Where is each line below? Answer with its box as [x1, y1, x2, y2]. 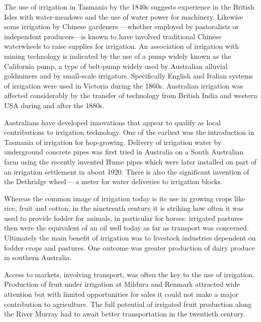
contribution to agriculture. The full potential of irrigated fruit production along [4, 298, 252, 309]
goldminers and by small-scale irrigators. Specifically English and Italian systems [4, 70, 253, 81]
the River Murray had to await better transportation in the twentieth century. [4, 308, 245, 319]
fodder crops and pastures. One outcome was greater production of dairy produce [4, 242, 255, 253]
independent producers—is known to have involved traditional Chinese [4, 31, 222, 41]
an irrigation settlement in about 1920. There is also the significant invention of [4, 166, 249, 177]
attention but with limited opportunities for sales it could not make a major [4, 289, 238, 299]
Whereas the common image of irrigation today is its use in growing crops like [4, 193, 245, 203]
